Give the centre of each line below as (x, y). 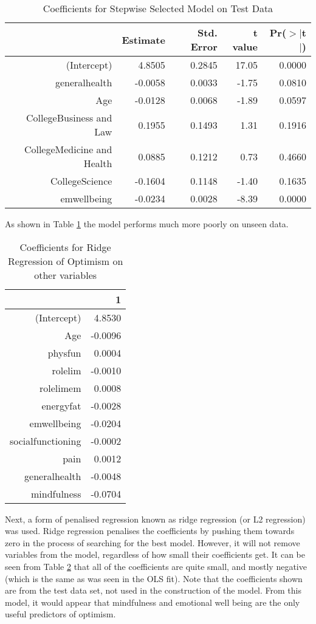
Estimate (143, 39)
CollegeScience (81, 181)
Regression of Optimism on (65, 261)
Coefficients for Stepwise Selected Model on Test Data (158, 8)
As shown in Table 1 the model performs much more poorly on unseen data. (147, 224)
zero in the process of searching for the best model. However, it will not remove (153, 542)
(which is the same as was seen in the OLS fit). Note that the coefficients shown (154, 578)
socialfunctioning (46, 441)
